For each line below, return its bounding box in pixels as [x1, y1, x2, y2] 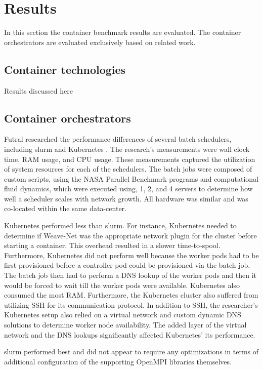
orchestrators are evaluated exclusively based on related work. [4, 36, 196, 47]
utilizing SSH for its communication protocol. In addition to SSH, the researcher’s [4, 299, 258, 310]
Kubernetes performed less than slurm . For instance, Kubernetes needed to [4, 220, 237, 231]
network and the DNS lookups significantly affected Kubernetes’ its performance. [4, 329, 255, 340]
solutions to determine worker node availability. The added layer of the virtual [4, 319, 247, 330]
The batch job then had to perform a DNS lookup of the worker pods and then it [4, 270, 257, 280]
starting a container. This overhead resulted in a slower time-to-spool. [4, 240, 221, 251]
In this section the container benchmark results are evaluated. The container [4, 27, 241, 37]
